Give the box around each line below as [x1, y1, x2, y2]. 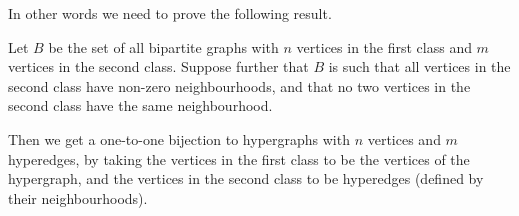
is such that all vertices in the [328, 56, 511, 77]
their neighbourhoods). [8, 187, 148, 208]
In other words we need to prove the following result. [8, 3, 332, 23]
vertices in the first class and [296, 36, 472, 57]
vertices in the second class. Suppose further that [8, 56, 309, 77]
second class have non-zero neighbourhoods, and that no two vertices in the [8, 75, 471, 96]
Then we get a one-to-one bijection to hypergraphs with [8, 128, 350, 149]
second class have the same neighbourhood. [8, 95, 273, 116]
